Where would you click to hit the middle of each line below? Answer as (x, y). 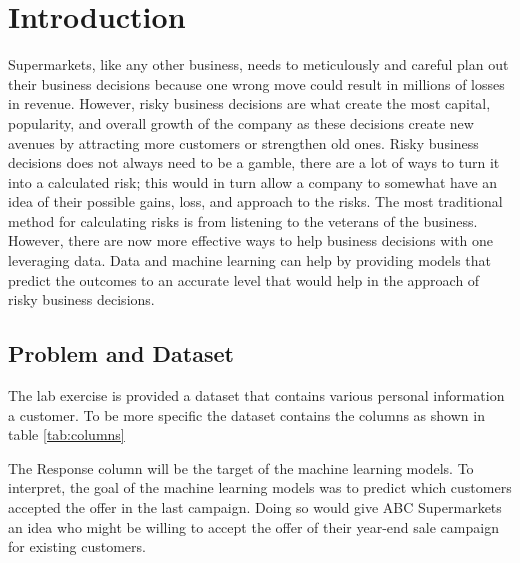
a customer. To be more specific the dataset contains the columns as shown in (246, 414)
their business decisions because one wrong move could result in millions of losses (256, 83)
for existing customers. (77, 546)
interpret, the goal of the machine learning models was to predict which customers (260, 487)
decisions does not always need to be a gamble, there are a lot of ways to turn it (254, 162)
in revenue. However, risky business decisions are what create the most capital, (249, 103)
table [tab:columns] (66, 434)
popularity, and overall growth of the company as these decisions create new (241, 122)
